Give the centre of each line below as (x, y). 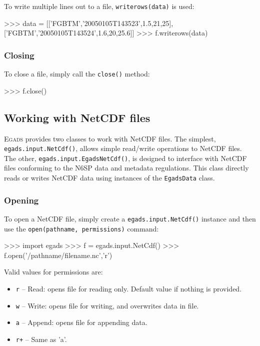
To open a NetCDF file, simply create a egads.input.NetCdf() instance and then (130, 218)
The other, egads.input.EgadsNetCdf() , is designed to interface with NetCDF (125, 158)
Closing (19, 55)
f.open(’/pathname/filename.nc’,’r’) (58, 255)
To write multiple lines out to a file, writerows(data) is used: (99, 6)
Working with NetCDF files (77, 117)
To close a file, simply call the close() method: (77, 74)
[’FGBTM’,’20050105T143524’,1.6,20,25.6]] (69, 33)
